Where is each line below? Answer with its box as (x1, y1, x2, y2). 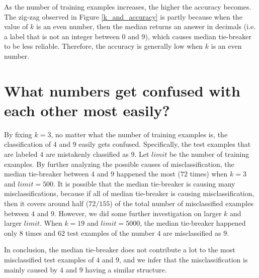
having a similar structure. (85, 264, 167, 274)
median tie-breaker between (4, 168, 89, 179)
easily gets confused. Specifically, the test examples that (78, 139, 251, 149)
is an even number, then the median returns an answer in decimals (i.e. (36, 21, 256, 32)
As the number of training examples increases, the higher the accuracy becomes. (4, 2, 251, 12)
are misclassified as (163, 227, 221, 238)
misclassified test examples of (4, 254, 94, 264)
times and (25, 227, 56, 238)
